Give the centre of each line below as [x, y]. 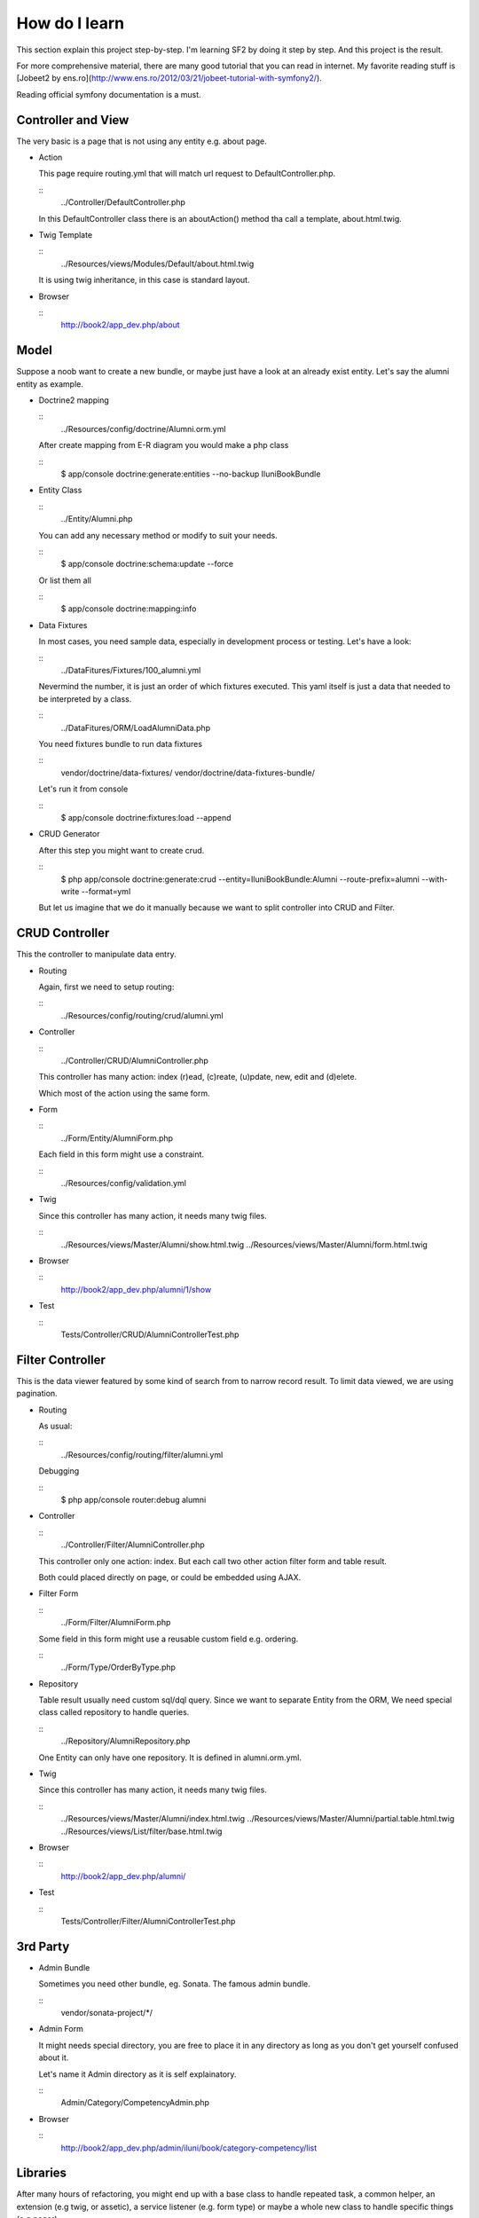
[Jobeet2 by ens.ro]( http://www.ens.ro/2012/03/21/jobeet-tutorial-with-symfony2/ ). [169, 78]
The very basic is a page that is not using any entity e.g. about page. [142, 141]
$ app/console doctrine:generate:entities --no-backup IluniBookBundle [191, 474]
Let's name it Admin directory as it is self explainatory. [137, 2074]
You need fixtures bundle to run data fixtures [121, 743]
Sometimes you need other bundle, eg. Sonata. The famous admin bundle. [174, 1984]
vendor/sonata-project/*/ [106, 2013]
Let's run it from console [83, 789]
